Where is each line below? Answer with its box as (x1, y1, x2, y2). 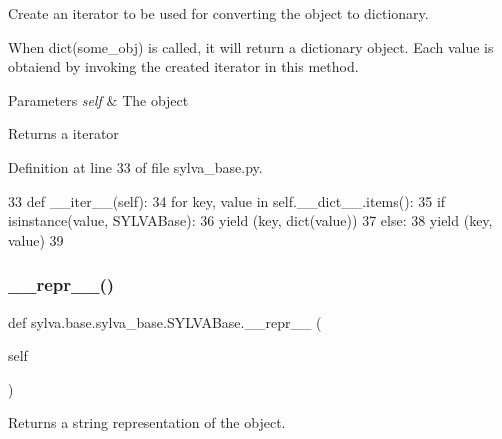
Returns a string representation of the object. (8, 412, 286, 433)
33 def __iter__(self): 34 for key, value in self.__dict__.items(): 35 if (8, 190, 446, 211)
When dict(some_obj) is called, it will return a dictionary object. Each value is (8, 36, 494, 57)
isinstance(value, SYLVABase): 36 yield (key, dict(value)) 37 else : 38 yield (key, (8, 210, 493, 231)
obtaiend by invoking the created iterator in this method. (8, 56, 359, 77)
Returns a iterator (8, 123, 119, 144)
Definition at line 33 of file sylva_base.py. (8, 156, 263, 177)
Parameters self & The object (8, 89, 189, 110)
